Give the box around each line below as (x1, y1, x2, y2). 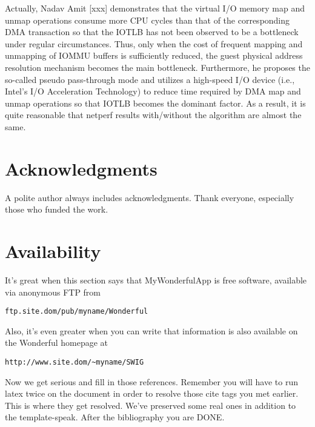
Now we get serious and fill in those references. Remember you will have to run (5, 375, 299, 388)
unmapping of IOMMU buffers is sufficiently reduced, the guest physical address (5, 49, 303, 62)
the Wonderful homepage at (5, 336, 108, 349)
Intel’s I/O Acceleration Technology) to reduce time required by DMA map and (5, 85, 301, 98)
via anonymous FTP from (5, 285, 101, 298)
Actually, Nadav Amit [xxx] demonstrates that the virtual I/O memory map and (5, 2, 305, 14)
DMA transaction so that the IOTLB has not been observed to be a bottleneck (5, 25, 299, 38)
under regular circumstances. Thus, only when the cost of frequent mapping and (5, 37, 303, 50)
